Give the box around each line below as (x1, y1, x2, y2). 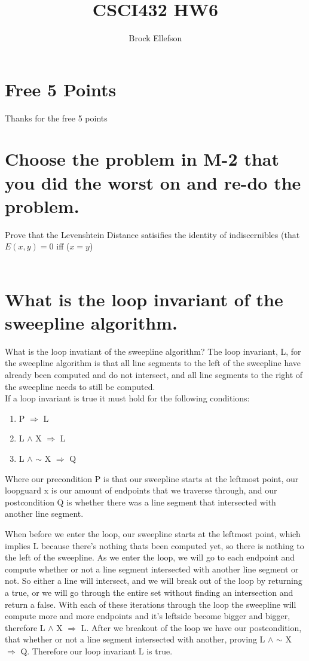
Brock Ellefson (129, 32, 182, 44)
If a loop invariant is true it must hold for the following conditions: (5, 392, 250, 404)
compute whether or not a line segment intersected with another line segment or (5, 562, 299, 575)
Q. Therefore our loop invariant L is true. (20, 644, 173, 657)
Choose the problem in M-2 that (5, 147, 279, 171)
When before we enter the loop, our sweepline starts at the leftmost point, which (5, 527, 301, 540)
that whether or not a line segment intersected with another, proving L (5, 633, 265, 645)
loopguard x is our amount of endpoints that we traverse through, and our (5, 484, 277, 496)
